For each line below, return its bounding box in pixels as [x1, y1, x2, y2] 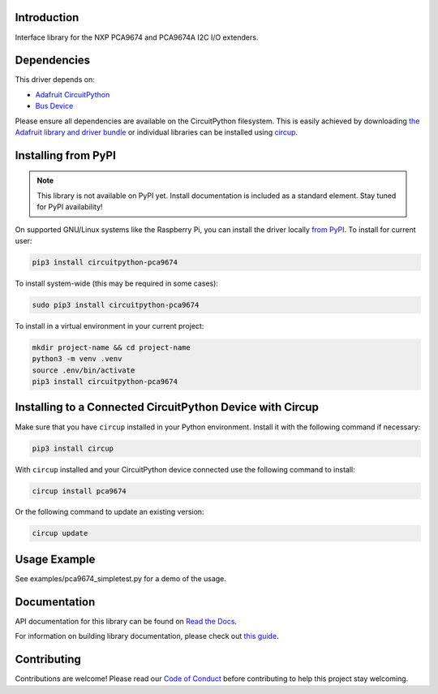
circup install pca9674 [32, 486, 127, 495]
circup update [32, 528, 88, 538]
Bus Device [35, 101, 74, 111]
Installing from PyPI [15, 149, 117, 162]
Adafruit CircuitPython [35, 89, 110, 99]
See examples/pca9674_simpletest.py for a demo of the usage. [15, 573, 227, 584]
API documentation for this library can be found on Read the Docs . [15, 616, 238, 626]
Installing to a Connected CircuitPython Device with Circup [15, 400, 320, 414]
